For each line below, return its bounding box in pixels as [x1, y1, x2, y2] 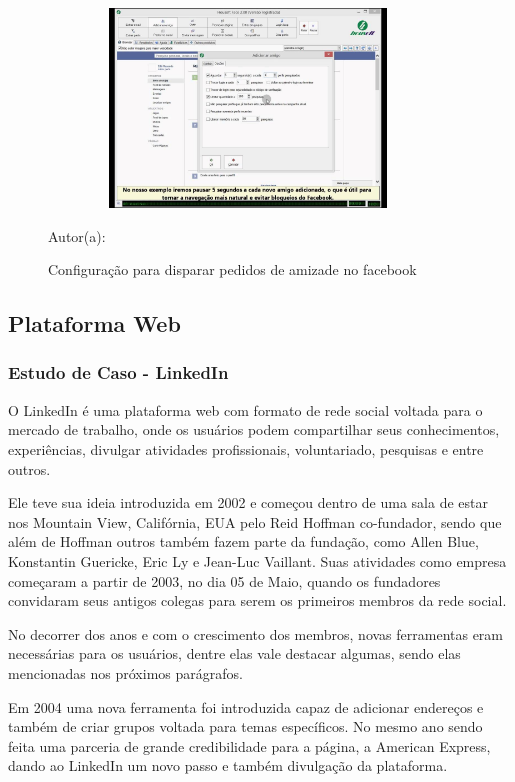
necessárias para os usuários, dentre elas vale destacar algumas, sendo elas [8, 643, 461, 664]
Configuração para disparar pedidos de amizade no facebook [48, 259, 417, 280]
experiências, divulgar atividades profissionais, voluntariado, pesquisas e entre [8, 438, 484, 459]
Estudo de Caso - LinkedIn [8, 360, 229, 385]
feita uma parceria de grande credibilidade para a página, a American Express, [8, 735, 491, 756]
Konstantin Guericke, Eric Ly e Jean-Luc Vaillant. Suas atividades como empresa [8, 550, 507, 571]
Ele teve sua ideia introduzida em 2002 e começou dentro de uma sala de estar [8, 492, 488, 513]
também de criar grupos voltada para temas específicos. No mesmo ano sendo [8, 716, 483, 737]
